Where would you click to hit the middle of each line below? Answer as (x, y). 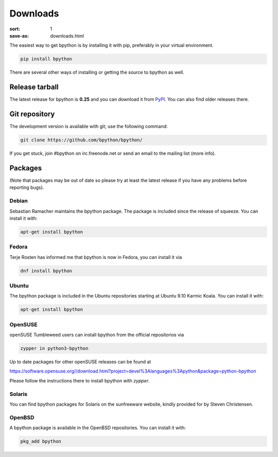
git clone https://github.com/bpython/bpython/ (81, 140)
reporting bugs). (27, 187)
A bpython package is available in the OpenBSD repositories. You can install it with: (98, 428)
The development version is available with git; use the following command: (89, 127)
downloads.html (67, 36)
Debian (19, 201)
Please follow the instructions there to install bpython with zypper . (80, 380)
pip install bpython (46, 59)
